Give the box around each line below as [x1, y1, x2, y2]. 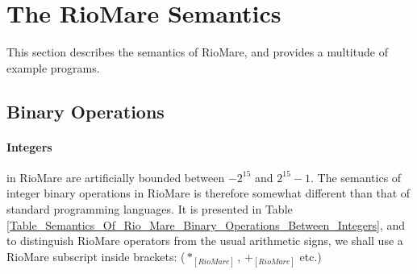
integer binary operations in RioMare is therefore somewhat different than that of [6, 185, 411, 201]
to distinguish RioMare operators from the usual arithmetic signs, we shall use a [6, 232, 403, 249]
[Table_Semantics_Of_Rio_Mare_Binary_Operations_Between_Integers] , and [6, 216, 406, 233]
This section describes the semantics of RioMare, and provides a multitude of [6, 44, 388, 60]
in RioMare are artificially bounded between [6, 168, 225, 185]
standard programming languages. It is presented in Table [6, 201, 293, 218]
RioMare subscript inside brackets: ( [6, 247, 186, 264]
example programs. [6, 59, 100, 76]
